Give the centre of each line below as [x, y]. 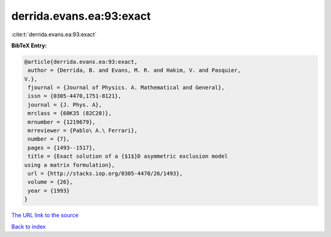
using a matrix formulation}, [70, 165]
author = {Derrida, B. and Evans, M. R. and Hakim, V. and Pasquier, [135, 70]
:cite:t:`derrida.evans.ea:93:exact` [54, 34]
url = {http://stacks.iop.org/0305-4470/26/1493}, [105, 173]
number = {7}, [49, 139]
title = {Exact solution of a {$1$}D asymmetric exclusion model [128, 156]
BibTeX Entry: [29, 45]
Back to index [29, 227]
